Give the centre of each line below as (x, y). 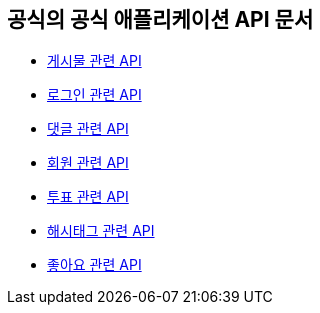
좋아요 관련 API (94, 265)
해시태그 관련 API (101, 231)
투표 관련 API (88, 197)
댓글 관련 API (88, 129)
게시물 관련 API (94, 61)
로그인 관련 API (94, 95)
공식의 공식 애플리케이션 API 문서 (160, 19)
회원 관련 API (88, 163)
